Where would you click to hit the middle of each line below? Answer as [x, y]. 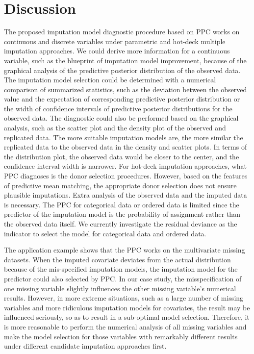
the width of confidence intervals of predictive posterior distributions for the [118, 108]
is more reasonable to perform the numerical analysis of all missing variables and [125, 326]
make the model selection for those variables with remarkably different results [121, 336]
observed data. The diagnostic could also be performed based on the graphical [121, 118]
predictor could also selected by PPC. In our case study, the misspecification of [123, 278]
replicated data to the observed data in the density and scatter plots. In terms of [126, 147]
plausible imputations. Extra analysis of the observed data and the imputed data [126, 195]
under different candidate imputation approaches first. [85, 346]
